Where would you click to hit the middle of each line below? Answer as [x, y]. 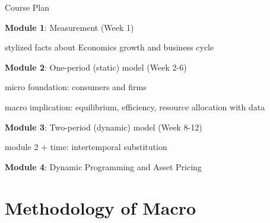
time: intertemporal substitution [109, 147]
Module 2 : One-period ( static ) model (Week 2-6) [96, 67]
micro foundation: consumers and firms [76, 87]
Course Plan [27, 7]
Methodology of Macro [101, 207]
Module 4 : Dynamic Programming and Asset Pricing [103, 166]
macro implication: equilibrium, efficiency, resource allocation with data [135, 106]
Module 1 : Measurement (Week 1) [69, 27]
